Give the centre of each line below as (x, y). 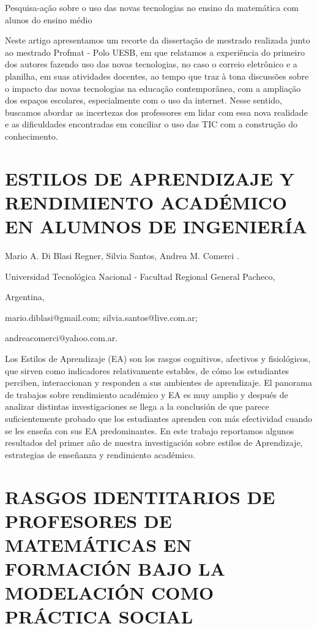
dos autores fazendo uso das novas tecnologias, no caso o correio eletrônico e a (151, 64)
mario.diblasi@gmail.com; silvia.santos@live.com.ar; (101, 317)
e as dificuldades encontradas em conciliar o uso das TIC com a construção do (151, 124)
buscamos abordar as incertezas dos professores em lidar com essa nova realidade (156, 112)
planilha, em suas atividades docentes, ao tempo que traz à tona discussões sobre (157, 76)
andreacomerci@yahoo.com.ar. (62, 338)
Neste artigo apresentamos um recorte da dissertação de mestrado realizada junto (158, 40)
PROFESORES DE (88, 520)
